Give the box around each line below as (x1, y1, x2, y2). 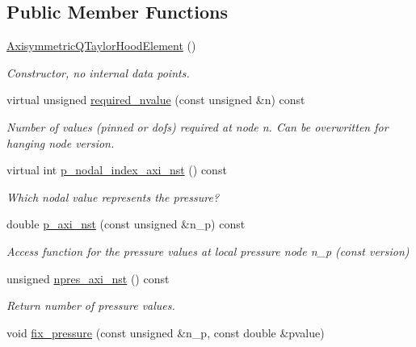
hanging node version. (6, 134, 115, 151)
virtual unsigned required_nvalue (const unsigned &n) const (6, 91, 305, 108)
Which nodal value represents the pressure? (6, 188, 220, 205)
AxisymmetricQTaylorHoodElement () (6, 37, 196, 54)
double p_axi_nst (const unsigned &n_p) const (6, 215, 246, 232)
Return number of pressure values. (6, 297, 175, 314)
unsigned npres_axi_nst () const (6, 270, 170, 286)
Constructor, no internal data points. (6, 64, 190, 81)
